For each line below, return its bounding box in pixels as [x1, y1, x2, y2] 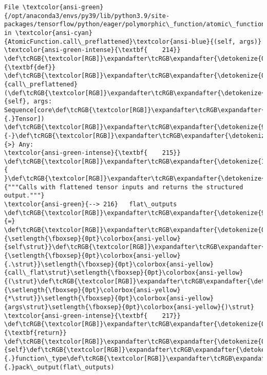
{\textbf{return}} [4, 329, 67, 336]
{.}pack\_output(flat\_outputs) [4, 363, 115, 371]
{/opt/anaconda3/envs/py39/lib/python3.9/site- [4, 12, 170, 20]
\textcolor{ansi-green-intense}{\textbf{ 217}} [4, 312, 181, 319]
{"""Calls [4, 183, 37, 191]
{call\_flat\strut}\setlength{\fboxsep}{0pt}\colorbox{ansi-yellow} [4, 269, 243, 277]
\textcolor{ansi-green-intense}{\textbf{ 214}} [4, 46, 181, 54]
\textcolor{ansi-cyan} [15, 29, 92, 37]
